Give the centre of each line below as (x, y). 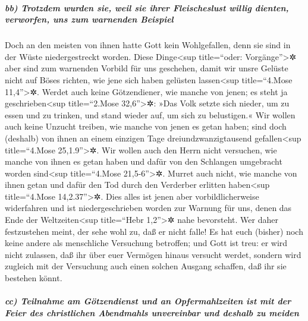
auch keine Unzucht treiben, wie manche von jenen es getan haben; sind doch (146, 126)
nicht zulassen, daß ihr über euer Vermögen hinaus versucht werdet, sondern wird (153, 254)
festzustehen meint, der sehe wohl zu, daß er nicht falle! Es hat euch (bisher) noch (154, 231)
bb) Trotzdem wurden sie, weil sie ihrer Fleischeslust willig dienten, (147, 7)
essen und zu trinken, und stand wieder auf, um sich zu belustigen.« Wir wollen (150, 114)
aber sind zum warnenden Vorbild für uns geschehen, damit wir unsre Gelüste (147, 68)
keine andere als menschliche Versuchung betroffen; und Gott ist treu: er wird (146, 243)
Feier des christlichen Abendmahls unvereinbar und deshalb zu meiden (152, 312)
